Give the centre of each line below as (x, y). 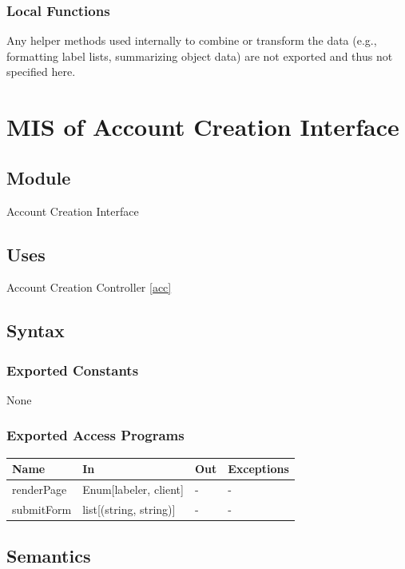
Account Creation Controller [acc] (89, 287)
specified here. (41, 72)
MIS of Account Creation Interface (203, 127)
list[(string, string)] (129, 509)
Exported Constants (73, 370)
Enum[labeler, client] (133, 489)
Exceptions (258, 469)
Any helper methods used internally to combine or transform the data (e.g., (192, 40)
